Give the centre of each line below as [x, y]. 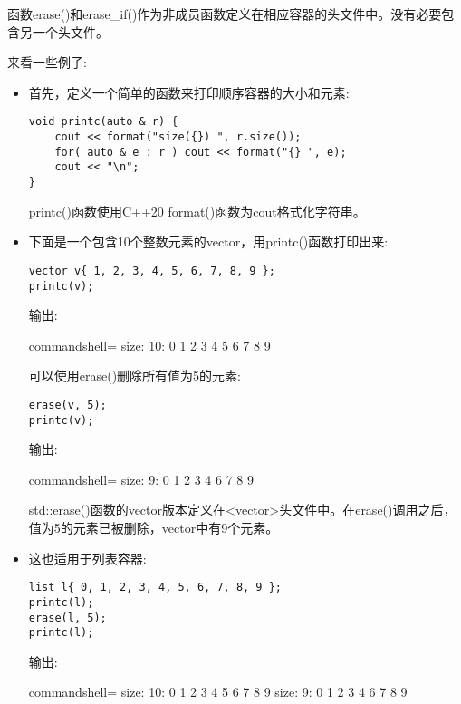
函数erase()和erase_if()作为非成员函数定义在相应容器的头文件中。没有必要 [225, 14]
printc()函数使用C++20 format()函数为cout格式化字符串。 [197, 211]
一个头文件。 [70, 31]
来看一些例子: [47, 62]
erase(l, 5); [67, 617]
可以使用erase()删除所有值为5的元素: [135, 376]
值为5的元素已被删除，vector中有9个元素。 [154, 528]
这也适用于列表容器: [87, 558]
